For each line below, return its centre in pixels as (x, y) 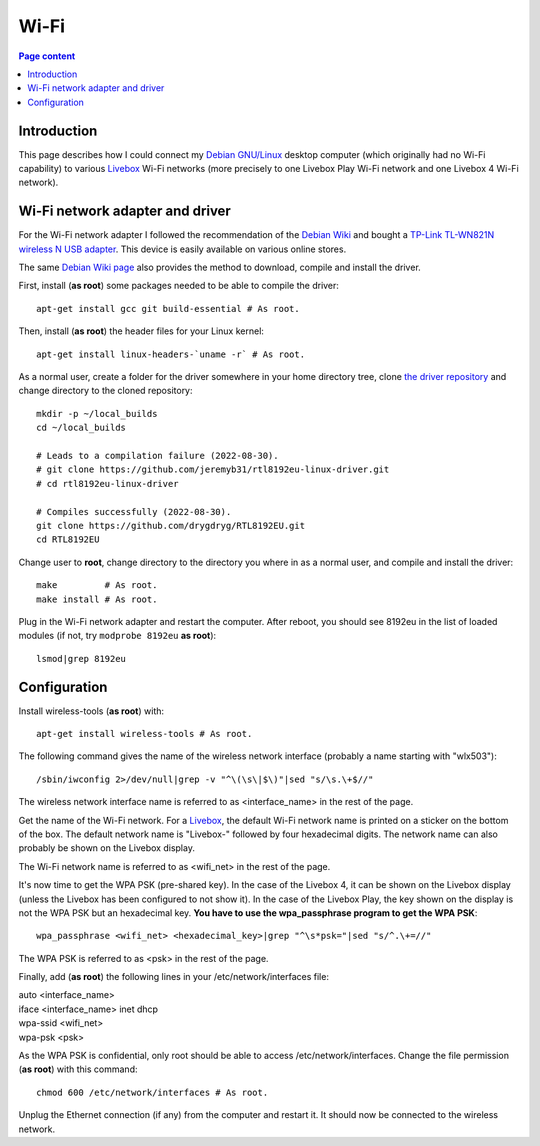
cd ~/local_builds (81, 428)
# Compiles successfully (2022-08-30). (134, 511)
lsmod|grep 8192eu (81, 658)
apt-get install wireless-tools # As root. (144, 733)
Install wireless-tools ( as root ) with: (91, 711)
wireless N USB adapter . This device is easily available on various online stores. (182, 249)
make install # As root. (97, 599)
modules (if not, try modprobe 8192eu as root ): (117, 636)
